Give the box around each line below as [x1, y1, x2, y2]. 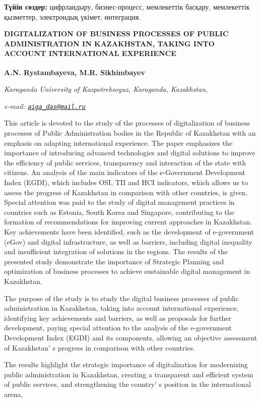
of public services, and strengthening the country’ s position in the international [4, 379, 251, 389]
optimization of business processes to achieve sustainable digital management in [4, 266, 250, 276]
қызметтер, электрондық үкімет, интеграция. [4, 11, 141, 22]
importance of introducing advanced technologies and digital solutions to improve [4, 147, 255, 158]
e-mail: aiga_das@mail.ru [4, 100, 86, 111]
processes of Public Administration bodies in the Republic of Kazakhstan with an [4, 128, 256, 138]
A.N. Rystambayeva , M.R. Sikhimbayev [4, 67, 145, 77]
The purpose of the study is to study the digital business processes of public [4, 293, 239, 303]
